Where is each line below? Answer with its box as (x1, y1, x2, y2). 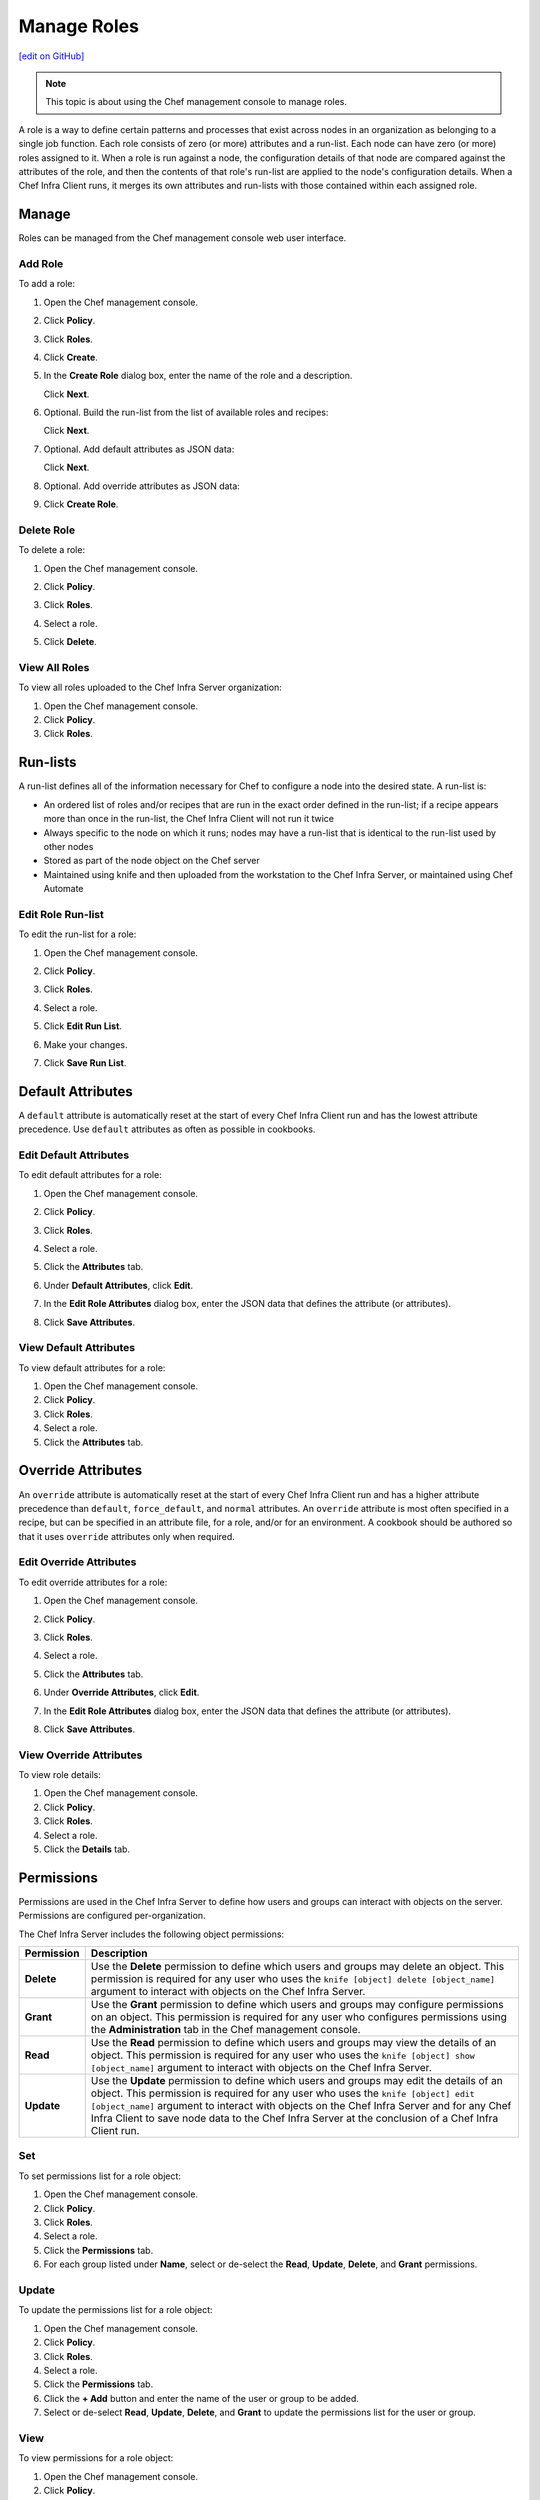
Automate (43, 883, 84, 895)
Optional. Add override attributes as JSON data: (43, 480, 240, 492)
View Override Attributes (18, 1748, 143, 1762)
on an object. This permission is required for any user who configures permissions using (90, 2010, 507, 2024)
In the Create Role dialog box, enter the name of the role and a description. (43, 370, 353, 382)
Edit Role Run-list (18, 907, 104, 921)
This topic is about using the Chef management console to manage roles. (45, 96, 347, 108)
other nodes (43, 840, 94, 852)
